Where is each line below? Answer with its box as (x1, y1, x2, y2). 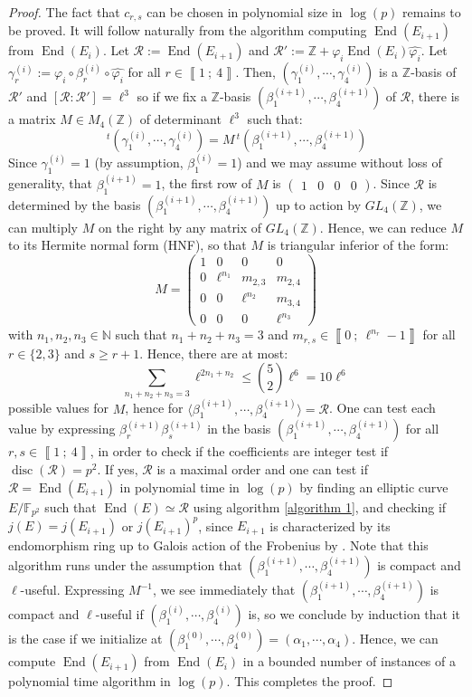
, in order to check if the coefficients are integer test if (90, 442, 389, 461)
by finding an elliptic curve (299, 477, 448, 496)
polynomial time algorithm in (8, 672, 171, 691)
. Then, (235, 62, 276, 81)
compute (8, 652, 56, 671)
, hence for (125, 398, 184, 417)
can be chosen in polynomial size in (146, 3, 343, 21)
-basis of (411, 62, 457, 81)
